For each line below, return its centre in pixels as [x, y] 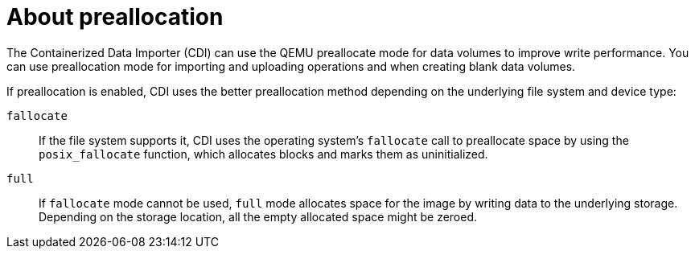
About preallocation [115, 17]
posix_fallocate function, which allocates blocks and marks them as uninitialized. [263, 154]
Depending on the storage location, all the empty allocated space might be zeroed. [258, 216]
